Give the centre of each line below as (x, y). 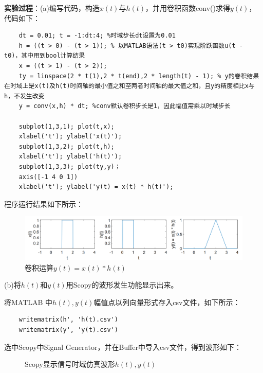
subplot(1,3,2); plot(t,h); (67, 146)
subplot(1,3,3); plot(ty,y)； (70, 166)
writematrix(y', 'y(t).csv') (68, 330)
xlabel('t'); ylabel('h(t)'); (70, 157)
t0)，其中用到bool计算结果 (45, 56)
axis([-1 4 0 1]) (48, 177)
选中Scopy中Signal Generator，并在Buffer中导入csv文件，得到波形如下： (123, 347)
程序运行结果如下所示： (44, 203)
